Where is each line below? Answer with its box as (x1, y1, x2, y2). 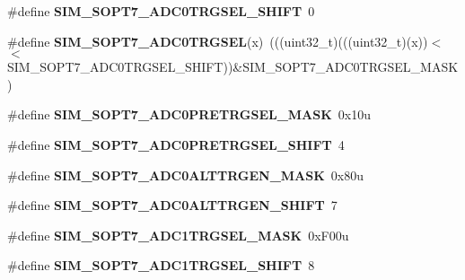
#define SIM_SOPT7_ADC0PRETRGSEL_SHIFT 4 (7, 135, 345, 153)
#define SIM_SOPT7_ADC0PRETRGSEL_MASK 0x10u (7, 105, 372, 124)
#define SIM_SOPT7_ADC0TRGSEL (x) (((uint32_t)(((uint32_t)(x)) (7, 31, 428, 50)
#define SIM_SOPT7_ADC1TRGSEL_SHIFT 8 (7, 256, 315, 275)
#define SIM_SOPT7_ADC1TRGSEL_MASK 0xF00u (7, 225, 349, 244)
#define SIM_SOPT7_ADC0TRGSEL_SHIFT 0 (7, 2, 315, 20)
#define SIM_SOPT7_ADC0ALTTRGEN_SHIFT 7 (7, 196, 338, 214)
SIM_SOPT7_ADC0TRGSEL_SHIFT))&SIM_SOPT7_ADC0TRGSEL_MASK (7, 57, 459, 76)
